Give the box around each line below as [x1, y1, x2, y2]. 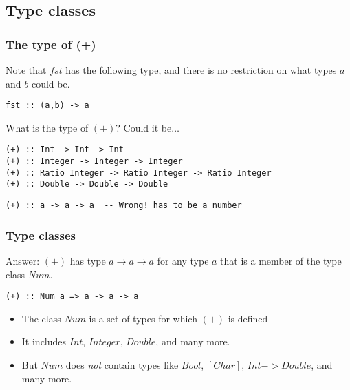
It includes [21, 334, 67, 349]
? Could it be [116, 120, 172, 134]
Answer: [6, 253, 40, 267]
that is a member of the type [220, 253, 342, 267]
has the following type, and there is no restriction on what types [65, 63, 337, 76]
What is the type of [6, 120, 89, 134]
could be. [31, 76, 70, 90]
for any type [157, 253, 209, 267]
